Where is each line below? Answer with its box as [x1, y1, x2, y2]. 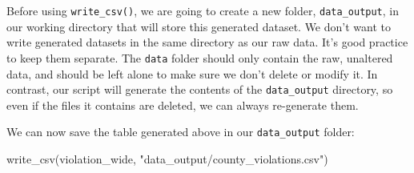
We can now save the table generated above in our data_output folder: [6, 123, 355, 140]
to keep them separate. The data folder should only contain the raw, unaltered [6, 49, 393, 66]
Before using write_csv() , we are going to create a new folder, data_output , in [6, 2, 400, 18]
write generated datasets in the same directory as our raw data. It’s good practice [6, 34, 408, 50]
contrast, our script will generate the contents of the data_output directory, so [6, 81, 393, 98]
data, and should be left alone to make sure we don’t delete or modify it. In [6, 65, 378, 82]
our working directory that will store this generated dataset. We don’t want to [6, 18, 391, 34]
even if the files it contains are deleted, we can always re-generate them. [6, 96, 359, 113]
